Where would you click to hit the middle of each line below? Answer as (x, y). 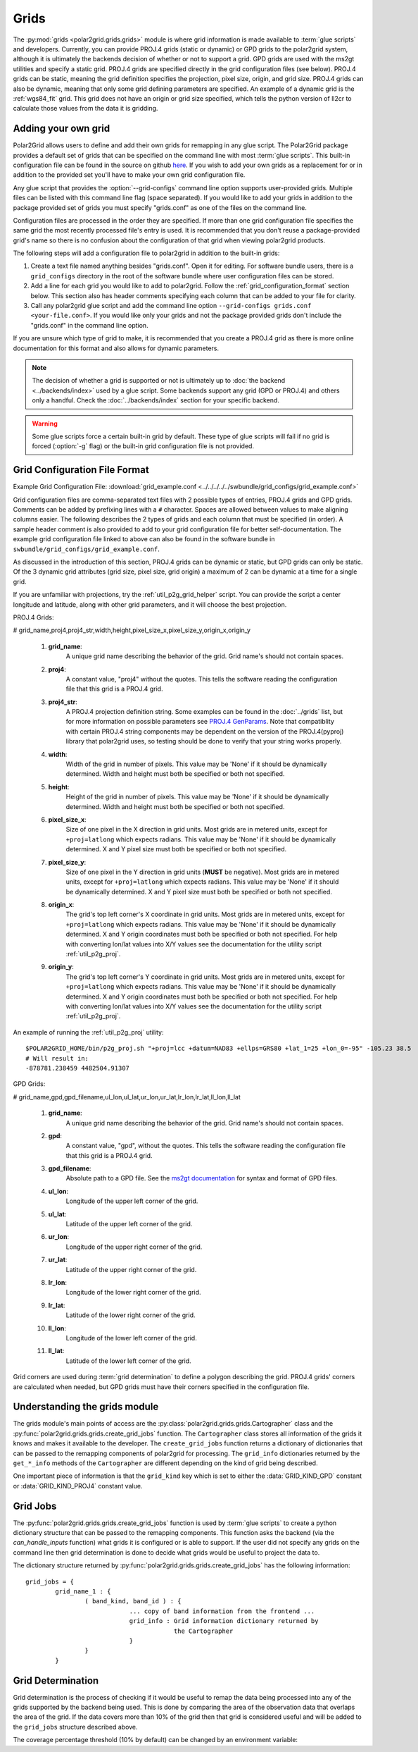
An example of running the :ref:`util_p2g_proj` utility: (88, 1032)
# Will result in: (57, 1058)
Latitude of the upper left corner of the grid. (129, 1224)
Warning (45, 424)
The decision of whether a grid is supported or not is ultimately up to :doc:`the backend (159, 381)
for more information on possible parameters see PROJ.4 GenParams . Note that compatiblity (200, 722)
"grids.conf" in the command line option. (89, 325)
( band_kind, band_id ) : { (133, 1601)
